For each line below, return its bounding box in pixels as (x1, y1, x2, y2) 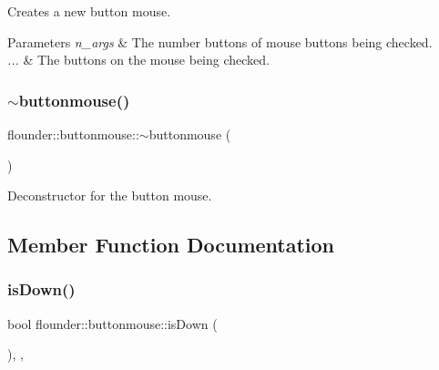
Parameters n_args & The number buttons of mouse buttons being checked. (7, 32, 433, 51)
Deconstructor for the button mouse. (7, 186, 212, 205)
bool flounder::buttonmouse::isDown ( (7, 313, 218, 333)
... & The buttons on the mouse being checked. (7, 50, 270, 69)
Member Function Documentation (7, 231, 335, 259)
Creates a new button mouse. (7, 2, 171, 20)
